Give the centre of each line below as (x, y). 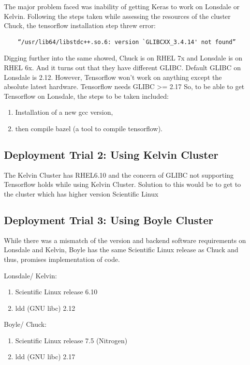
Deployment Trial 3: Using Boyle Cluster (109, 220)
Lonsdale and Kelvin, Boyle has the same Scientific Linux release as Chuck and (121, 250)
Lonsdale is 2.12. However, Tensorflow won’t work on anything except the (113, 77)
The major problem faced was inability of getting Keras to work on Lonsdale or (122, 6)
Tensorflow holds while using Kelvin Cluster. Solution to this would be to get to (123, 184)
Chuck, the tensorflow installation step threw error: (80, 25)
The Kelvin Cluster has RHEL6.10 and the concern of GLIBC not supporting (119, 175)
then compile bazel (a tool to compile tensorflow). (89, 128)
